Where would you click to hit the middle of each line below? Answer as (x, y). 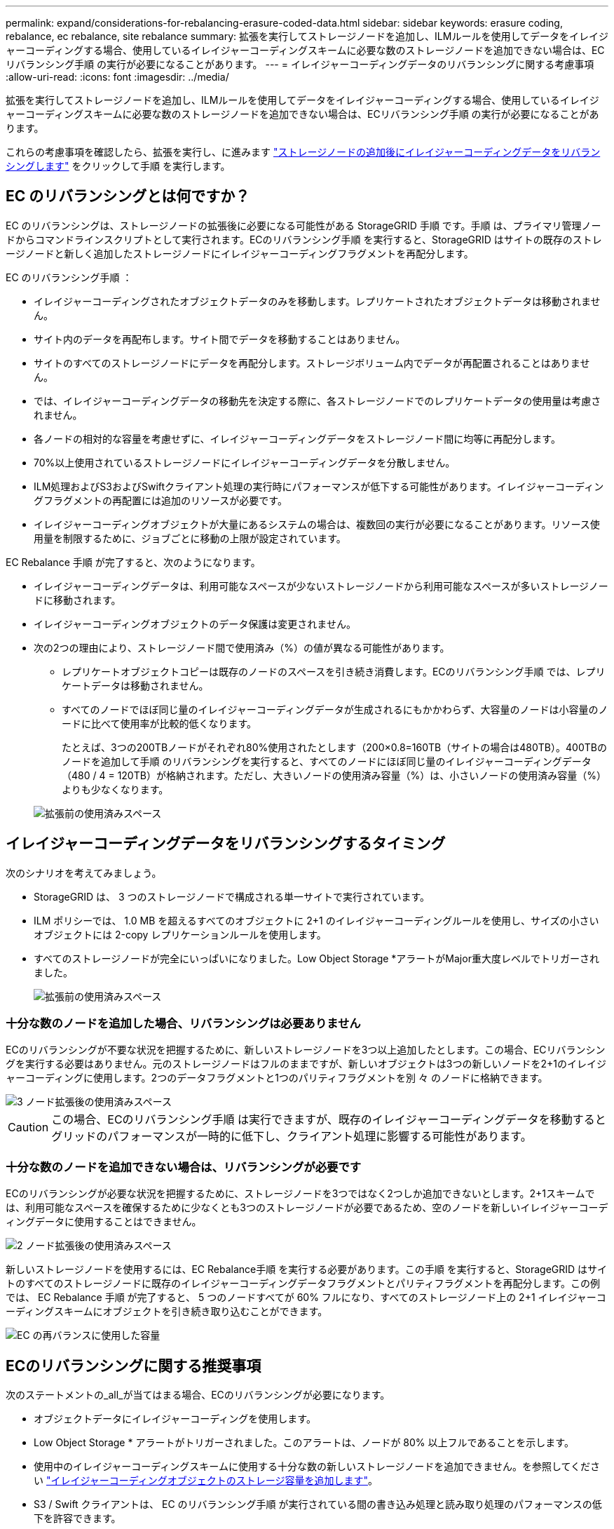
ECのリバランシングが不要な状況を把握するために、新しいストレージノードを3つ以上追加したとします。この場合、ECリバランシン (306, 1050)
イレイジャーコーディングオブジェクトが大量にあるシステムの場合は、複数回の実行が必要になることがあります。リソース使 (317, 524)
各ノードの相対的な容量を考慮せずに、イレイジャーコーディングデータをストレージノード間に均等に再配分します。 (297, 438)
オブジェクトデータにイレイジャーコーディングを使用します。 (175, 1419)
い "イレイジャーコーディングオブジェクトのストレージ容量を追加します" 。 (206, 1481)
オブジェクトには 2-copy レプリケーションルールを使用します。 (180, 934)
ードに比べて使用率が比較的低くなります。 (159, 723)
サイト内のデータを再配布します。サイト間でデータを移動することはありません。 (220, 339)
